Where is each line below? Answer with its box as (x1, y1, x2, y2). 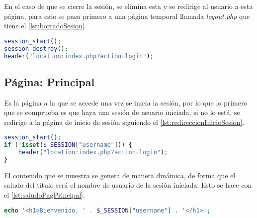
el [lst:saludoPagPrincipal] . (4, 190, 85, 200)
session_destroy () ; (4, 45, 68, 52)
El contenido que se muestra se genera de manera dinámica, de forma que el (4, 170, 236, 180)
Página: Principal (4, 74, 95, 89)
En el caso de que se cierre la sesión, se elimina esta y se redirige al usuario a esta (4, 1, 253, 11)
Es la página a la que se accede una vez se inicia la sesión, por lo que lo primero (4, 97, 248, 108)
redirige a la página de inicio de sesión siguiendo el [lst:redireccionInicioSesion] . (4, 116, 245, 127)
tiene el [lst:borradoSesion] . (4, 20, 86, 31)
